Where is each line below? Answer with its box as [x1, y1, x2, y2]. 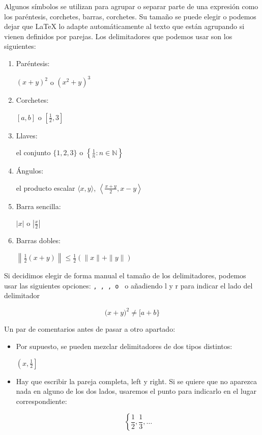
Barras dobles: [16, 235, 61, 246]
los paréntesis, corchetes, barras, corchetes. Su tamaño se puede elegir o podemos [4, 11, 256, 21]
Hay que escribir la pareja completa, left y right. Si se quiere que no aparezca [16, 375, 257, 386]
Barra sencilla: [16, 200, 61, 211]
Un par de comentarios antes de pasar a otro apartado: [4, 324, 176, 334]
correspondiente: [16, 395, 67, 406]
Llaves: [16, 130, 38, 140]
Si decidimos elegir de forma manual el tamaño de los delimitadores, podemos [4, 270, 246, 281]
